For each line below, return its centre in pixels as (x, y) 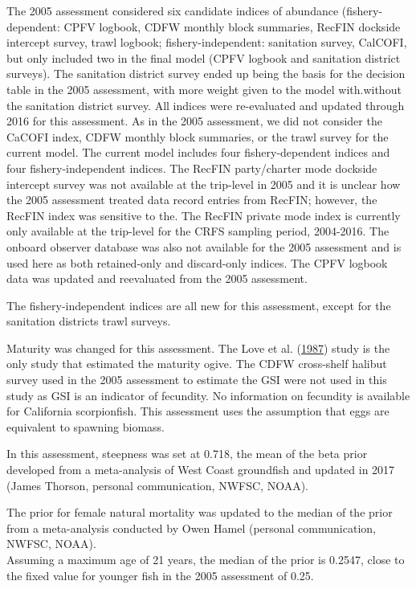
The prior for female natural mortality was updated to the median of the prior (200, 512)
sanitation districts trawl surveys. (89, 321)
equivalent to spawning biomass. (86, 426)
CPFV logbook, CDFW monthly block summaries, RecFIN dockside (232, 26)
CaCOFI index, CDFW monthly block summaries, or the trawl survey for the (198, 136)
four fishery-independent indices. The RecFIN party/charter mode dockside (192, 168)
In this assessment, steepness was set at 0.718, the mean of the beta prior (187, 454)
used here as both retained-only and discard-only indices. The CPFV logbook (197, 262)
